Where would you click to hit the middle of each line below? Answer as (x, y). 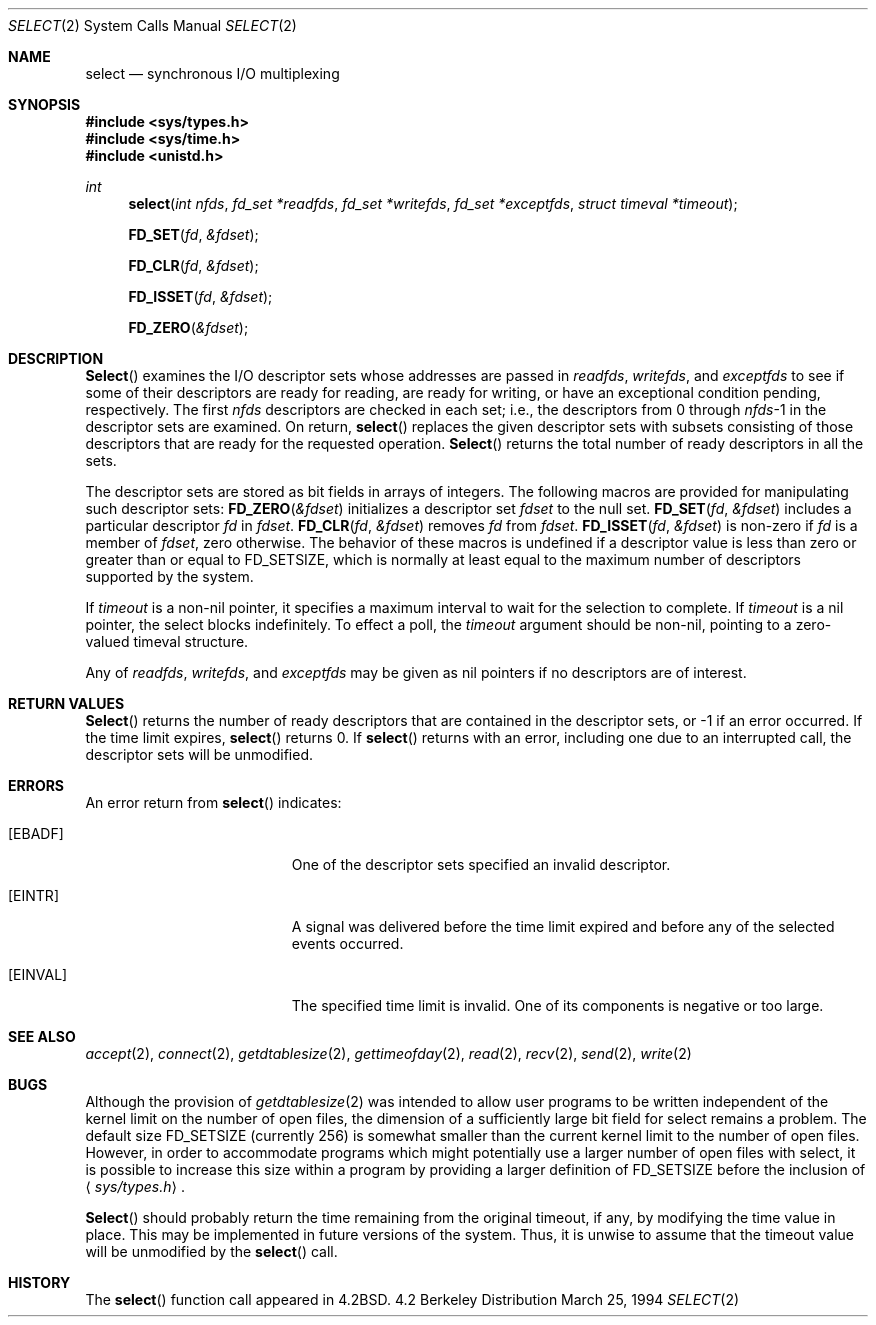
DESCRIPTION (56, 358)
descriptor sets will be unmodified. (199, 754)
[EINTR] (33, 895)
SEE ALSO (42, 1036)
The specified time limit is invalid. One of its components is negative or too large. (557, 1005)
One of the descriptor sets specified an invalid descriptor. (481, 864)
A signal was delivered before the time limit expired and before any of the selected (563, 926)
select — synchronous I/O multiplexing (212, 73)
